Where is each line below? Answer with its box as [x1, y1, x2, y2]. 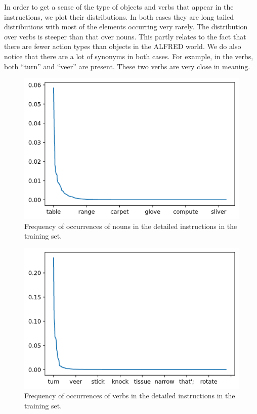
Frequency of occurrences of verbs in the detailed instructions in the [24, 390, 235, 401]
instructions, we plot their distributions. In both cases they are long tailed [4, 11, 234, 22]
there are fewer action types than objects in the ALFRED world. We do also [4, 41, 241, 52]
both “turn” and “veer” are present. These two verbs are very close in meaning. [4, 61, 250, 71]
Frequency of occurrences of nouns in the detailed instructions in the [24, 220, 237, 231]
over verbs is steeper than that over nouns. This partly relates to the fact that [4, 31, 246, 41]
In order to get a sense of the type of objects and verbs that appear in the [4, 2, 234, 12]
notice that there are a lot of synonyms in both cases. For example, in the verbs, [4, 51, 253, 61]
